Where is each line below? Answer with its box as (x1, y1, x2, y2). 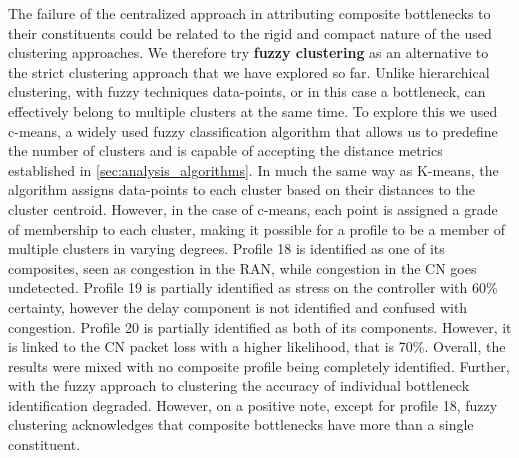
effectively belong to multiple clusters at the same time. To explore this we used (8, 100, 498, 121)
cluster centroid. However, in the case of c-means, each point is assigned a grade (8, 198, 498, 219)
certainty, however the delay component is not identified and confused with (8, 296, 468, 317)
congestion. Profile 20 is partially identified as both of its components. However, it (8, 316, 512, 337)
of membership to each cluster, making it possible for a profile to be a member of (8, 218, 506, 239)
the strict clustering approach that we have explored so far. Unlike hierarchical (8, 61, 490, 82)
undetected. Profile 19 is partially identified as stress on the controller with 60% (8, 277, 498, 298)
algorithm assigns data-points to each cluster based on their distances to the (8, 179, 475, 200)
